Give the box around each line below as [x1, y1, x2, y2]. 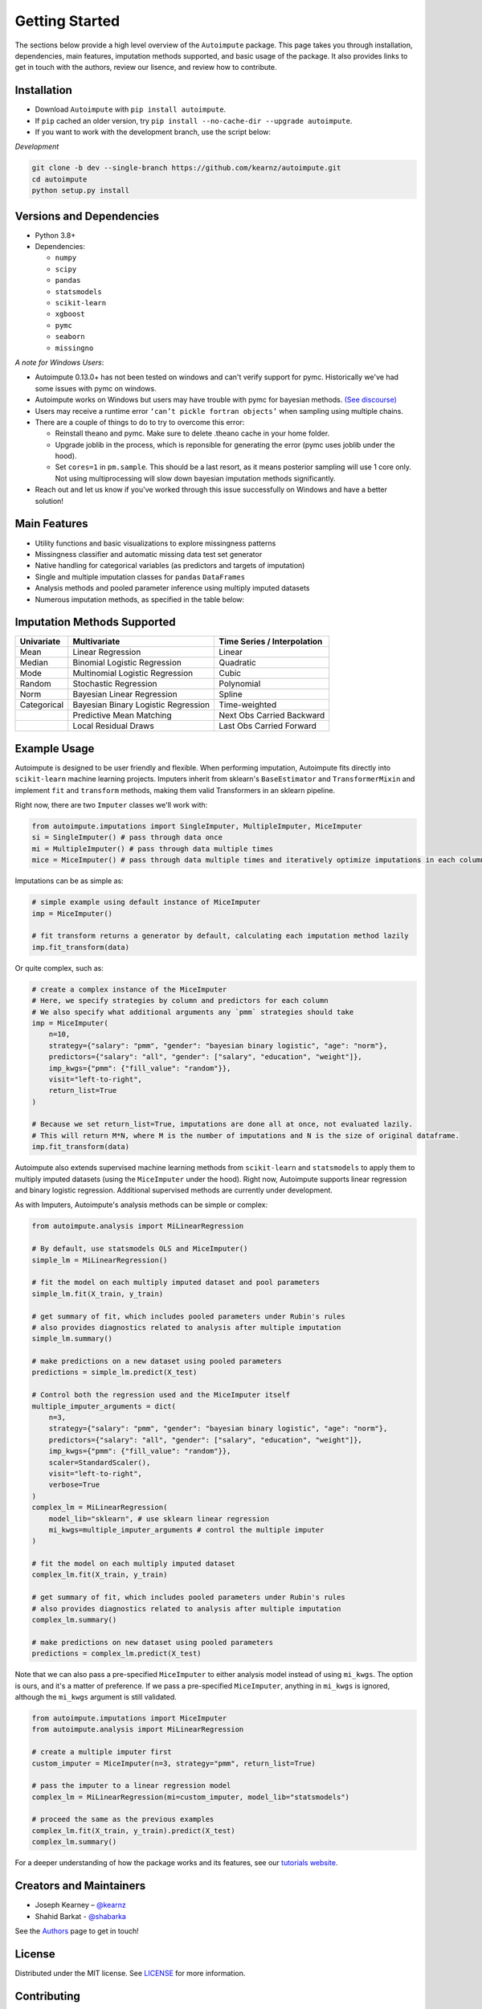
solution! [35, 496, 64, 505]
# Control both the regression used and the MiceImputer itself [31, 1390, 291, 1400]
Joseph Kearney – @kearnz [35, 1901, 126, 1910]
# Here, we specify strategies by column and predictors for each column [31, 996, 329, 1005]
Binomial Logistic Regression [72, 657, 182, 669]
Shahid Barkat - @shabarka [35, 1911, 126, 1921]
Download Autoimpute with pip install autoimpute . [35, 104, 227, 114]
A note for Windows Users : [14, 358, 104, 367]
